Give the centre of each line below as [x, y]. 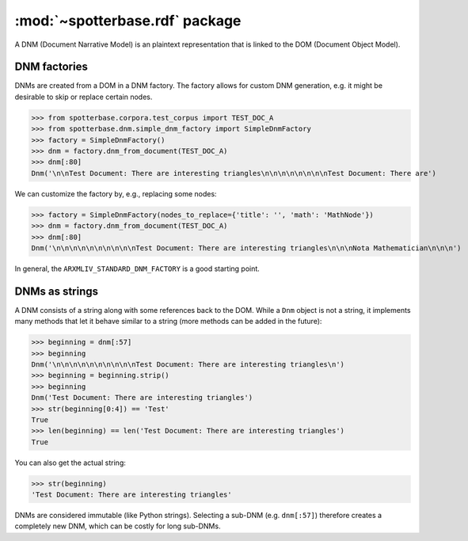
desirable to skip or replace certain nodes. [84, 97]
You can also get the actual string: [70, 463]
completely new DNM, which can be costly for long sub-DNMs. [118, 526]
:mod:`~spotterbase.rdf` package [128, 21]
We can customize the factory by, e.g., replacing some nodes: [116, 193]
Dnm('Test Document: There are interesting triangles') [142, 398]
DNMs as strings [57, 291]
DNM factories [51, 67]
